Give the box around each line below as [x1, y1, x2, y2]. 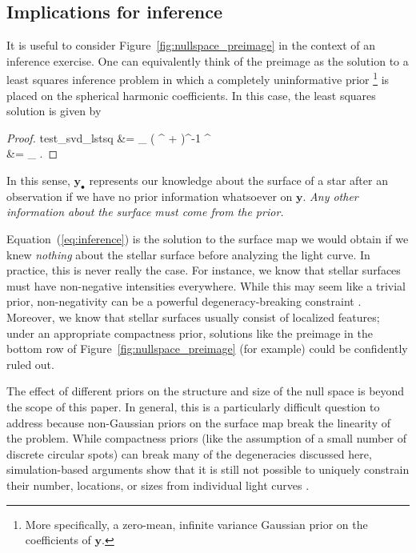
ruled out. [6, 355, 54, 372]
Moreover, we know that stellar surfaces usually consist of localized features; [6, 308, 380, 325]
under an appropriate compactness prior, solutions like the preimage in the [6, 324, 373, 341]
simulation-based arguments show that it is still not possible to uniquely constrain [6, 461, 410, 478]
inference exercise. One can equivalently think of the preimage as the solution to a [6, 52, 409, 69]
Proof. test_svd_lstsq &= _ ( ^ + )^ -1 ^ [6, 129, 211, 146]
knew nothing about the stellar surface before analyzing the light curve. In [6, 246, 370, 262]
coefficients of [25, 531, 91, 548]
